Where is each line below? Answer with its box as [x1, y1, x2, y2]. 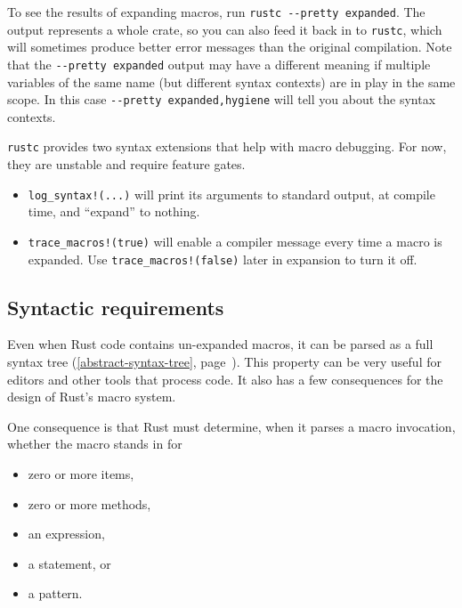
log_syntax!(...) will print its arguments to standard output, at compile [28, 184, 435, 203]
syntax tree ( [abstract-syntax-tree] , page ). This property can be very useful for [7, 353, 442, 371]
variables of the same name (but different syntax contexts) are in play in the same [7, 72, 456, 91]
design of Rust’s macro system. [7, 387, 176, 406]
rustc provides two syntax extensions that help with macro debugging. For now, [7, 137, 447, 156]
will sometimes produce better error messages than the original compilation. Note [7, 37, 452, 56]
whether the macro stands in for [7, 434, 182, 453]
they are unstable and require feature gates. [7, 155, 246, 174]
